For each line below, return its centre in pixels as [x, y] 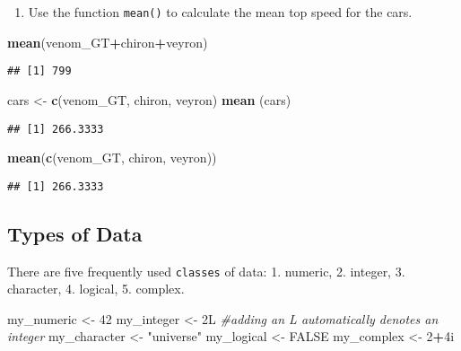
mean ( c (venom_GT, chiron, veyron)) [112, 158]
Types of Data [75, 233]
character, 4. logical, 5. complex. [96, 289]
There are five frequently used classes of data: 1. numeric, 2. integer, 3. [206, 271]
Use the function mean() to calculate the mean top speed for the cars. [220, 12]
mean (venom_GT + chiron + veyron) [108, 42]
